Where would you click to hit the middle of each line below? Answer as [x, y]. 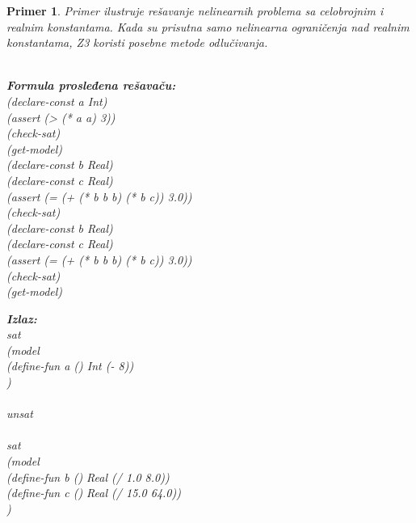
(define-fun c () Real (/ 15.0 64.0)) [94, 493]
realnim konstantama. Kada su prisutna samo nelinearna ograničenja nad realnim [208, 26]
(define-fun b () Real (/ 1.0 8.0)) [88, 477]
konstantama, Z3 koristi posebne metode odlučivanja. [137, 42]
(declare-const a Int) [57, 101]
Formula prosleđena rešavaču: [91, 85]
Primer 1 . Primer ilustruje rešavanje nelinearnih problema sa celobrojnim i [195, 11]
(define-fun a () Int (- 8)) [70, 366]
